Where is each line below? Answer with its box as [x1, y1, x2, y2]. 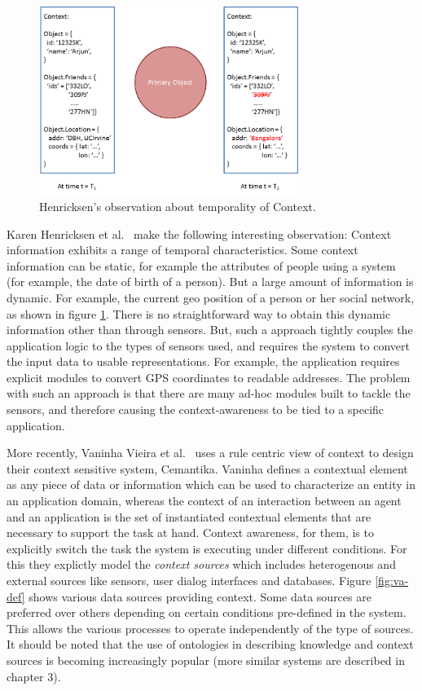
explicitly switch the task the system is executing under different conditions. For [7, 539, 407, 557]
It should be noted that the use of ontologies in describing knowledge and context [7, 636, 414, 653]
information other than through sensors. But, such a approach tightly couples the [7, 321, 413, 338]
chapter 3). [7, 667, 61, 684]
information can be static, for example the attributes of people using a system [7, 257, 396, 274]
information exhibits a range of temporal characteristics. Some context [7, 241, 358, 258]
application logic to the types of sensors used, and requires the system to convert [7, 337, 411, 354]
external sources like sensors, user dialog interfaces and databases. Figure [7, 572, 371, 589]
